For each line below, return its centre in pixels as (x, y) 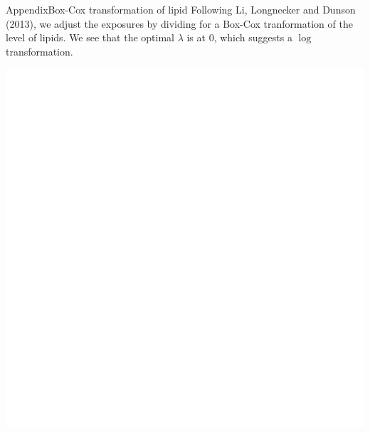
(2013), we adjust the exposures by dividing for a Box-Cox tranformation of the (179, 23)
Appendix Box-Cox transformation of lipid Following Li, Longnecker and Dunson (181, 9)
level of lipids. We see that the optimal (90, 37)
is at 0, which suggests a (239, 37)
